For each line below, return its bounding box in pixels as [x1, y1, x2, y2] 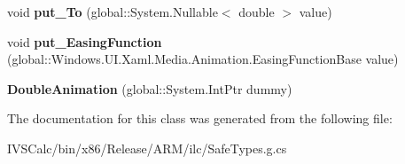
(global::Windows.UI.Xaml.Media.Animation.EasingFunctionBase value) [7, 50, 399, 68]
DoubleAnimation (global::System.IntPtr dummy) [7, 79, 292, 98]
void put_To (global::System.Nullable [7, 3, 218, 20]
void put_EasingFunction [7, 32, 162, 51]
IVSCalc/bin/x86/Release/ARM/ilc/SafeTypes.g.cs [7, 138, 287, 157]
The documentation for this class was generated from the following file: [7, 109, 393, 128]
